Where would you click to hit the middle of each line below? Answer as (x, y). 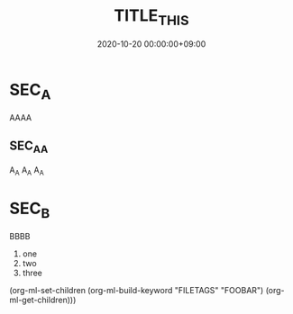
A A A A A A (27, 170)
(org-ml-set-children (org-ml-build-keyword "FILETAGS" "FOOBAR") (137, 291)
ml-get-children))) (43, 300)
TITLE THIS (151, 17)
